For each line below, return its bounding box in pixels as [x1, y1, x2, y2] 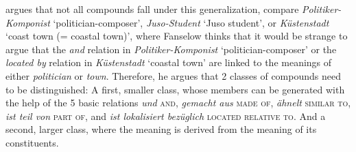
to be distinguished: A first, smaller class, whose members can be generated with [5, 82, 345, 96]
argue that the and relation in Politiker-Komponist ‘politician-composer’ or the [5, 42, 337, 56]
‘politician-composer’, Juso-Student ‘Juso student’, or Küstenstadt [53, 15, 329, 29]
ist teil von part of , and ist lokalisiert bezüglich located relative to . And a [5, 108, 326, 123]
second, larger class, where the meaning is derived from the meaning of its [5, 122, 317, 136]
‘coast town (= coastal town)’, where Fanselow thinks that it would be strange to [5, 29, 348, 43]
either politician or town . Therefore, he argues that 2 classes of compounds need [5, 68, 341, 82]
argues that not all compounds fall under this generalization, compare [5, 2, 299, 16]
